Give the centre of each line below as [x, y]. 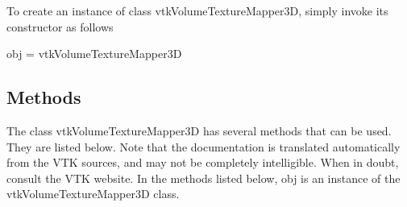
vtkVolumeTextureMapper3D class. [93, 194]
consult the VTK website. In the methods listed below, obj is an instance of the [203, 178]
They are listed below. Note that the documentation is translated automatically [203, 146]
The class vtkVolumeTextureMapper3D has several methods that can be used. [199, 130]
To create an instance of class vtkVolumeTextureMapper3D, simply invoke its [197, 10]
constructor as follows [60, 26]
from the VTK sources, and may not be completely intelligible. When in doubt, [203, 162]
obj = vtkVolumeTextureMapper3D [94, 54]
